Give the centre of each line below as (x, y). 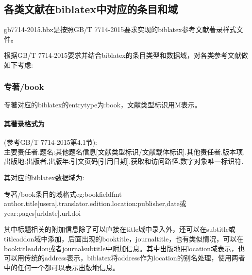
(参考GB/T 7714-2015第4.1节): (51, 142)
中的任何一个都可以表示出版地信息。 (62, 267)
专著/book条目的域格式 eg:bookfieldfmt (63, 194)
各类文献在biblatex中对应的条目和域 (91, 9)
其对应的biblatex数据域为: (44, 177)
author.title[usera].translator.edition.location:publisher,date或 (95, 203)
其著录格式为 (24, 123)
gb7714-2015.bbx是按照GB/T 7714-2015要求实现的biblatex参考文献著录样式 (120, 29)
